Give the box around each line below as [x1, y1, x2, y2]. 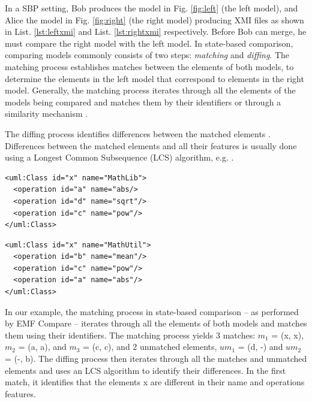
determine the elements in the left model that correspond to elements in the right [5, 72, 304, 84]
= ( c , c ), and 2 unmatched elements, [83, 340, 217, 353]
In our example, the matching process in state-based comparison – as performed [5, 305, 299, 318]
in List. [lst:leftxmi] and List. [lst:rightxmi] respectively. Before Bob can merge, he [5, 25, 307, 38]
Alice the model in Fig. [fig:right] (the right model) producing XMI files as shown [5, 13, 304, 26]
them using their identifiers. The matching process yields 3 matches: [5, 328, 256, 341]
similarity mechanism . [5, 107, 88, 120]
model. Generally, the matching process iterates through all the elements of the [5, 84, 296, 96]
